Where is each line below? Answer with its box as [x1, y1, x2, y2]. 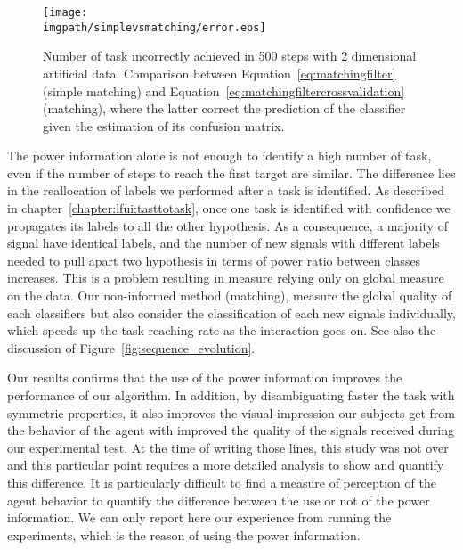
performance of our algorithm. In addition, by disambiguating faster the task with [7, 386, 455, 404]
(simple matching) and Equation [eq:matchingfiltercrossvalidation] [43, 81, 405, 100]
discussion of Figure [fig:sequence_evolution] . [7, 338, 256, 357]
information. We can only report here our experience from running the [7, 508, 392, 527]
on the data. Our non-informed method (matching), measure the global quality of [7, 286, 452, 305]
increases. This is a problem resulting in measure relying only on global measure [7, 268, 444, 287]
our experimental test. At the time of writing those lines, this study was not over [7, 438, 449, 456]
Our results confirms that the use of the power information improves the [7, 368, 402, 387]
